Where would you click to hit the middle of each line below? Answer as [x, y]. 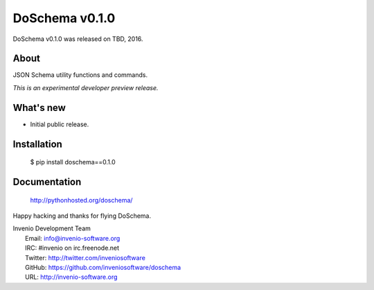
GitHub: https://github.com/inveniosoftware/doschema [103, 267]
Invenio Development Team [52, 228]
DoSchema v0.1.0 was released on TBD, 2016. [78, 39]
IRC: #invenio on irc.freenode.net [72, 248]
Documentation [47, 181]
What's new [39, 108]
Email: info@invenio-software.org [73, 238]
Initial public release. [60, 124]
